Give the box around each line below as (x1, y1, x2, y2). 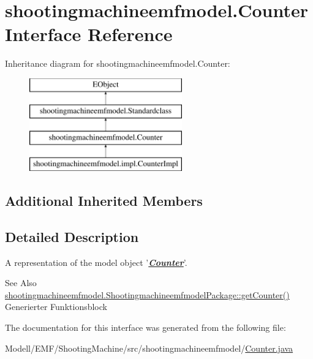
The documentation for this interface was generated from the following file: (5, 321, 286, 334)
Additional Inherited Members (5, 191, 203, 210)
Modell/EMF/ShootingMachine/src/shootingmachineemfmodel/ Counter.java (5, 341, 293, 354)
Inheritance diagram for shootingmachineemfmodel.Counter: (5, 57, 230, 70)
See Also (5, 276, 37, 289)
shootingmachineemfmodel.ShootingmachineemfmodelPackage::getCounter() (5, 288, 290, 301)
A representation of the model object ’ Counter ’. (5, 255, 187, 268)
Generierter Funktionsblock (5, 300, 107, 313)
